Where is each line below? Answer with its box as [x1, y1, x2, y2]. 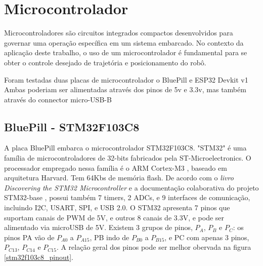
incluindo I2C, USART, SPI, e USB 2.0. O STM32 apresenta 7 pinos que [4, 202, 230, 213]
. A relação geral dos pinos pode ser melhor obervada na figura [56, 242, 251, 252]
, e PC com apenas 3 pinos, [164, 232, 249, 242]
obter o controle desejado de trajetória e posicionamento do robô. [4, 57, 206, 67]
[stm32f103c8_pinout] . [4, 252, 74, 262]
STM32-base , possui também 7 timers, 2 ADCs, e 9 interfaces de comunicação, [4, 192, 250, 203]
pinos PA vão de [4, 232, 55, 242]
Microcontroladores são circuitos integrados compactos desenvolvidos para [4, 27, 233, 38]
